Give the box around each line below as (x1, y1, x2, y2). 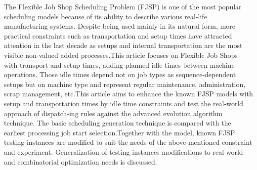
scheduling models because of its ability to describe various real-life (4, 11, 207, 21)
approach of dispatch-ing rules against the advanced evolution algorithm (4, 108, 223, 118)
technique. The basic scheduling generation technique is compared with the (4, 118, 231, 128)
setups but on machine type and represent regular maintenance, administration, (4, 79, 246, 89)
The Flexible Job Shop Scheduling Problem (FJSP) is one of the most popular (4, 1, 242, 11)
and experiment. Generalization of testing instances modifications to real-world (4, 146, 243, 157)
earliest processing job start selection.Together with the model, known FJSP (4, 127, 235, 137)
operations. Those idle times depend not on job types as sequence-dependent (4, 69, 236, 80)
